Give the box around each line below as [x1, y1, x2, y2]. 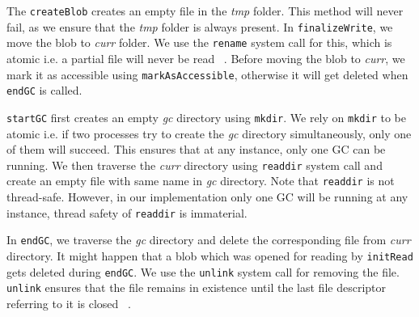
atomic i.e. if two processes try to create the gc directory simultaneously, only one [6, 125, 412, 142]
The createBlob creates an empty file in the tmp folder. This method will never [6, 2, 404, 19]
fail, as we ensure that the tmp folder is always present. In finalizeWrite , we [6, 18, 393, 35]
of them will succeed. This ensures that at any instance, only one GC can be [6, 141, 386, 158]
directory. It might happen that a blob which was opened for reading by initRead [6, 247, 413, 264]
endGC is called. [6, 82, 83, 99]
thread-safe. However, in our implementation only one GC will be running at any [6, 188, 408, 205]
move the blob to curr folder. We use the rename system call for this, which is [6, 34, 392, 51]
